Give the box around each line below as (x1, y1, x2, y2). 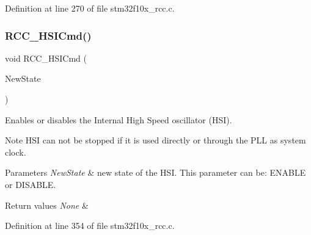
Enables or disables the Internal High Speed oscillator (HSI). (5, 113, 232, 126)
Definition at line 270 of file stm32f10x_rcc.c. (5, 2, 175, 14)
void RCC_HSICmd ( (5, 51, 87, 64)
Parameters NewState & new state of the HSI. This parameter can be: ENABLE (5, 166, 306, 179)
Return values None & (5, 198, 89, 211)
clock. (5, 145, 26, 158)
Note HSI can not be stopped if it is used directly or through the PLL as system (5, 134, 306, 146)
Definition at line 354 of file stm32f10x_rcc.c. (5, 219, 175, 232)
